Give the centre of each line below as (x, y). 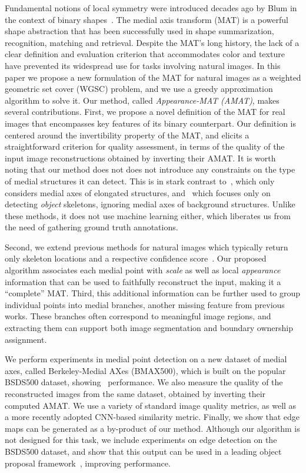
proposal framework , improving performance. (88, 463)
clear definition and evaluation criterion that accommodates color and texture (145, 54)
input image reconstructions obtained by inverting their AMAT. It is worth (140, 158)
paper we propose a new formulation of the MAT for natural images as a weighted (153, 77)
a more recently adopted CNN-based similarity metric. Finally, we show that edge (152, 417)
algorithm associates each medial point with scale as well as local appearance (143, 270)
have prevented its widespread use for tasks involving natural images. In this (143, 65)
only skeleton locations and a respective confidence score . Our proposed (136, 258)
